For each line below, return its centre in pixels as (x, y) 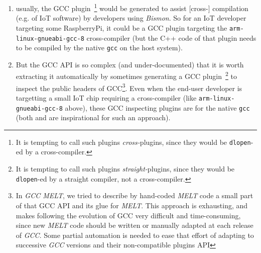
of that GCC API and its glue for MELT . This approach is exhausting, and (132, 205)
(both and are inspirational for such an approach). (93, 117)
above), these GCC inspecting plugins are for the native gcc (157, 107)
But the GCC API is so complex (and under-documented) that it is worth (130, 64)
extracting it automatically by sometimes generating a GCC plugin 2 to (126, 75)
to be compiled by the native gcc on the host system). (99, 48)
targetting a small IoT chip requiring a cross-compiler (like (106, 97)
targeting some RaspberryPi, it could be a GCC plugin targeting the (121, 27)
